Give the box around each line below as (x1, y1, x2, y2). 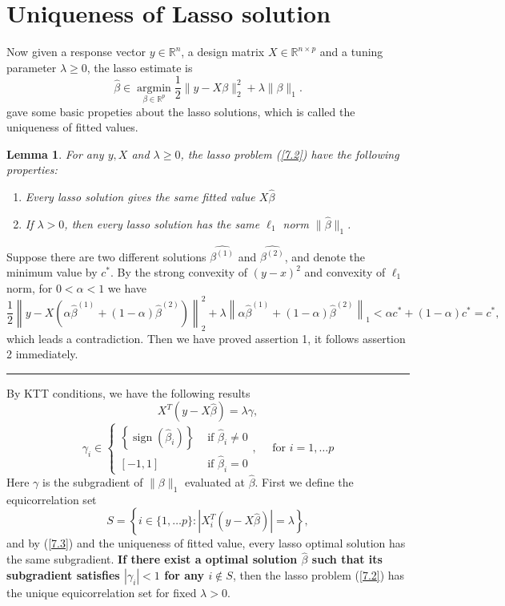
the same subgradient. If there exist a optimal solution (6, 551, 298, 568)
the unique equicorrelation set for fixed (6, 584, 197, 600)
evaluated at (184, 474, 245, 491)
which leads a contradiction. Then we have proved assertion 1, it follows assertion (6, 329, 406, 346)
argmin (137, 82, 171, 94)
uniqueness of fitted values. (6, 119, 138, 135)
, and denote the (284, 248, 366, 265)
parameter (6, 59, 57, 75)
